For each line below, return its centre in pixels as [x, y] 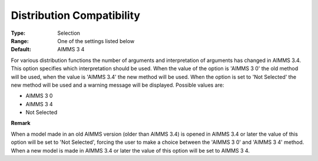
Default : [21, 50]
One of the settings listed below [96, 41]
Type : [18, 33]
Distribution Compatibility [76, 15]
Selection [69, 33]
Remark [21, 123]
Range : [20, 41]
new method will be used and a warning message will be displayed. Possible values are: [117, 85]
